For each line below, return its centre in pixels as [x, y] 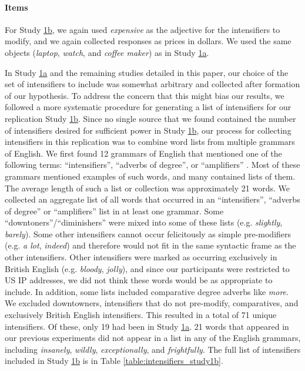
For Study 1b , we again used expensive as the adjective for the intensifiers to [143, 29]
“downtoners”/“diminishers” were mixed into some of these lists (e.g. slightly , [144, 222]
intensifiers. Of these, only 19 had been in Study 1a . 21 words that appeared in [147, 326]
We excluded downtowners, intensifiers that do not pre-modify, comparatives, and [152, 303]
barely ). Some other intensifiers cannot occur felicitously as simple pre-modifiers [148, 233]
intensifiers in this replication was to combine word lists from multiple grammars [150, 142]
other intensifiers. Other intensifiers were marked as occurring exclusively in [141, 257]
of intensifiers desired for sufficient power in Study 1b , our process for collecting [148, 130]
